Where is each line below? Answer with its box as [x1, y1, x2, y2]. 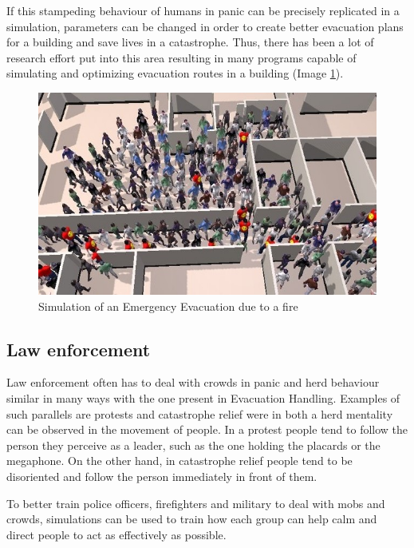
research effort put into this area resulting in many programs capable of [6, 49, 357, 66]
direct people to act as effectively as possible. [6, 526, 227, 542]
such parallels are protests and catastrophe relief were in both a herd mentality [6, 405, 393, 422]
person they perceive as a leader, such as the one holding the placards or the [6, 436, 380, 453]
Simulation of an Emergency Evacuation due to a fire [38, 297, 298, 314]
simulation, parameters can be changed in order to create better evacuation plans [6, 18, 404, 34]
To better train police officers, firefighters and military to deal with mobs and [6, 494, 385, 511]
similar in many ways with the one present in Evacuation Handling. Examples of [6, 389, 400, 406]
